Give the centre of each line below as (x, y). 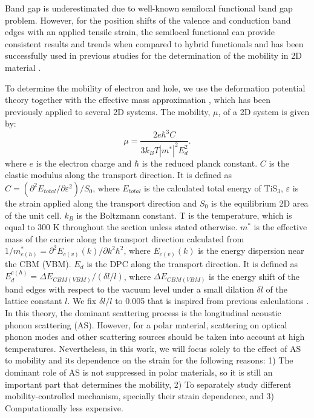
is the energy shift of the (254, 276)
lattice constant (34, 301)
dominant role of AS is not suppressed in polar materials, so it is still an (139, 372)
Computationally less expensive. (64, 407)
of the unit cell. (33, 215)
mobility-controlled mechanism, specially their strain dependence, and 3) (139, 396)
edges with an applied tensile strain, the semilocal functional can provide (140, 32)
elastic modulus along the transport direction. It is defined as (119, 175)
